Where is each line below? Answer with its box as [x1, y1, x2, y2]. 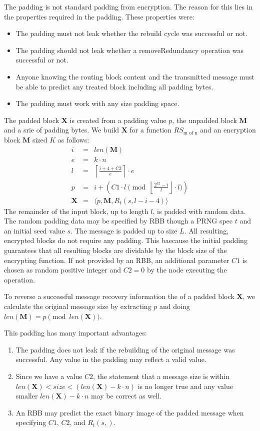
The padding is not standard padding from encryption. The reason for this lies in [4, 1, 253, 11]
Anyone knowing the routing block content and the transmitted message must [15, 71, 254, 81]
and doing [159, 301, 190, 311]
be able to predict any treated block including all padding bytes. [15, 81, 213, 91]
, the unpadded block [172, 114, 237, 125]
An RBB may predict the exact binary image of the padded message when [15, 407, 244, 417]
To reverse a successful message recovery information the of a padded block [4, 291, 234, 301]
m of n [183, 130, 197, 135]
